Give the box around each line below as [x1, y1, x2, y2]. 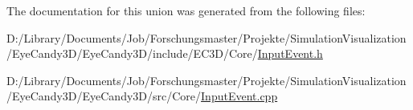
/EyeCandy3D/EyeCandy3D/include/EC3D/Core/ [6, 45, 258, 62]
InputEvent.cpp [201, 88, 278, 104]
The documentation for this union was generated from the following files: [6, 2, 366, 18]
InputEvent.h [257, 45, 323, 62]
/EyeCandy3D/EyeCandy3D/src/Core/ [6, 88, 202, 104]
